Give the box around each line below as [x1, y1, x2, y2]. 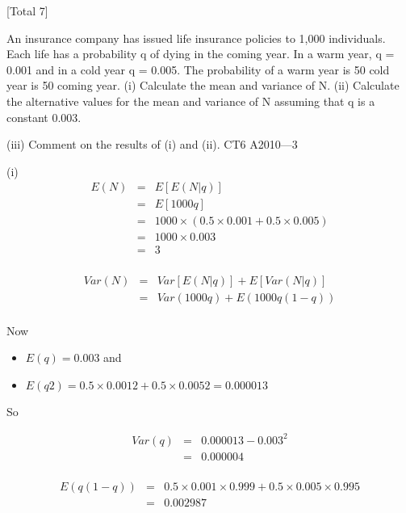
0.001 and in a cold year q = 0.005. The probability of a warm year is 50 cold [6, 61, 390, 78]
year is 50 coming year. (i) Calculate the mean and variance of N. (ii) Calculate [6, 77, 400, 94]
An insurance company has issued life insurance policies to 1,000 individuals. [6, 29, 386, 46]
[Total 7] [6, 2, 48, 19]
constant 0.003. [6, 108, 82, 125]
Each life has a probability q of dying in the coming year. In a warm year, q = [6, 45, 395, 62]
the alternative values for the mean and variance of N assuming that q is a [6, 92, 375, 109]
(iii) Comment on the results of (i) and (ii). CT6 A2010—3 [6, 136, 298, 153]
